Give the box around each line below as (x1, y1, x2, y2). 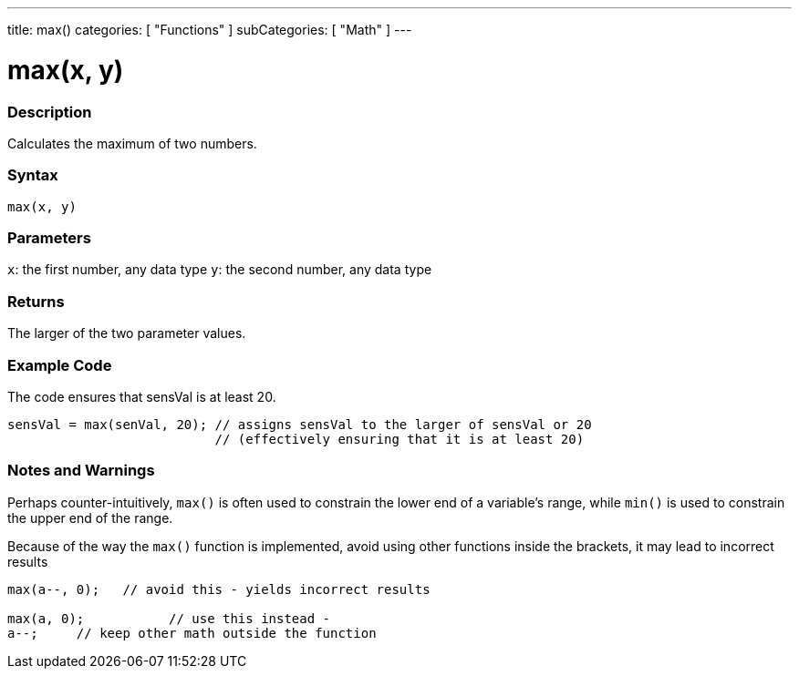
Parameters (7, 229, 91, 247)
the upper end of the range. (7, 509, 173, 526)
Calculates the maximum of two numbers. (7, 135, 257, 151)
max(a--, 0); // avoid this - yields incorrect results (7, 581, 431, 597)
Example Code (7, 355, 112, 374)
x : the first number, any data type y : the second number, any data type (7, 261, 432, 278)
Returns (7, 292, 65, 311)
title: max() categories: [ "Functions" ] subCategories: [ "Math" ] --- (7, 22, 412, 37)
